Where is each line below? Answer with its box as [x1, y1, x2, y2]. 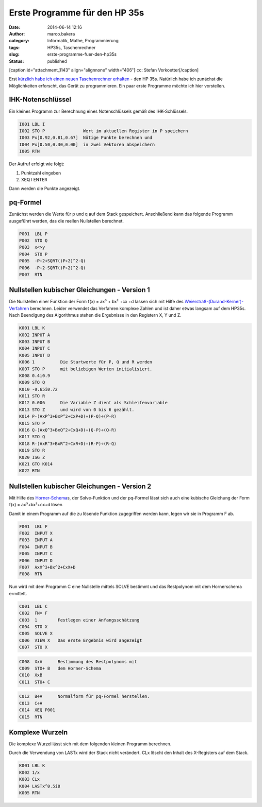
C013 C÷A [19, 700, 43, 706]
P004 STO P [19, 251, 48, 257]
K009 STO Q [19, 379, 45, 385]
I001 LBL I [19, 121, 45, 127]
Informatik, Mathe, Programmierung [47, 38, 119, 44]
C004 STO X [19, 624, 48, 629]
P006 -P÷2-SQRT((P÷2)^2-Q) [19, 265, 86, 271]
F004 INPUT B [19, 544, 53, 549]
